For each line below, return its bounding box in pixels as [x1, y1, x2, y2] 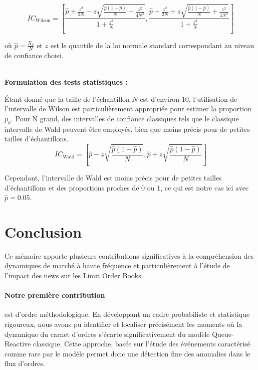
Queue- [212, 328, 234, 339]
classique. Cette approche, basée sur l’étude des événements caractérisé [33, 338, 250, 349]
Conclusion [5, 221, 82, 242]
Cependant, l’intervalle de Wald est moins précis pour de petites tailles [5, 172, 222, 182]
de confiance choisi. [5, 50, 64, 60]
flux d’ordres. [5, 358, 45, 368]
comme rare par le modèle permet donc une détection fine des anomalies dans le [5, 348, 250, 358]
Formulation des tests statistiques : [5, 76, 128, 87]
